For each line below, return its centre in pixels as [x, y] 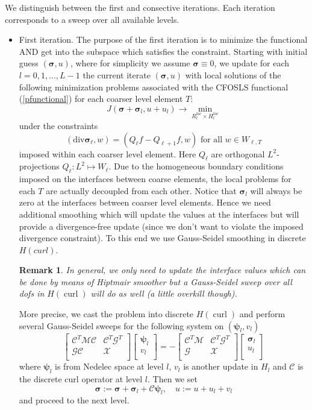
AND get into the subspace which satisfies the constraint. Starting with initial [163, 51]
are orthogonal [238, 153]
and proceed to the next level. [74, 400]
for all [211, 140]
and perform [262, 314]
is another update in [221, 366]
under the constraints [58, 125]
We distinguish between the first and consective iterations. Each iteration [140, 7]
